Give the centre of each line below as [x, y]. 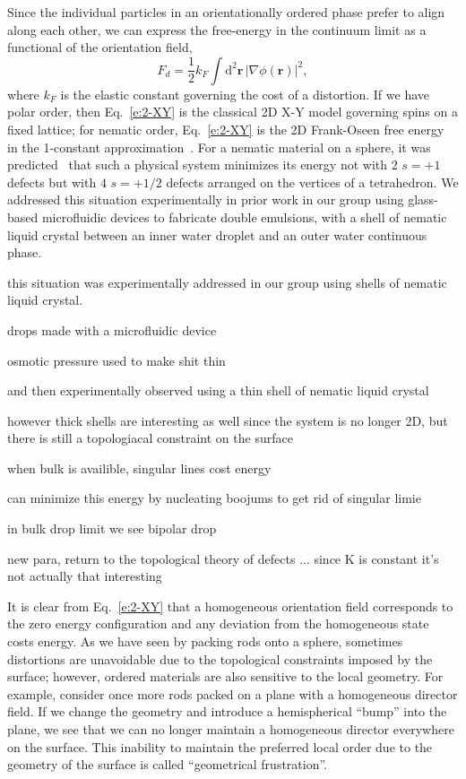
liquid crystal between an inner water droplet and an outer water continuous [217, 234]
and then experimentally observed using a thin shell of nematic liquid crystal [218, 390]
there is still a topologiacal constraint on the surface [150, 438]
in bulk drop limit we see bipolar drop [112, 528]
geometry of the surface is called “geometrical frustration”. [168, 764]
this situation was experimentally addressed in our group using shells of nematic [227, 282]
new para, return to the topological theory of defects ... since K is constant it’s [223, 558]
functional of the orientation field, [100, 47]
